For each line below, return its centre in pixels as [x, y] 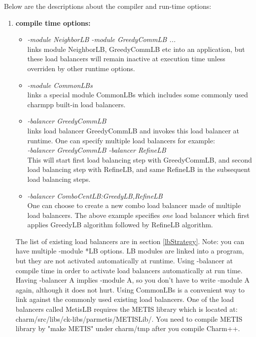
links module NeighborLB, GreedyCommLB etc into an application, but [136, 49]
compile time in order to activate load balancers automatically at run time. [129, 270]
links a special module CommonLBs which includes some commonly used [138, 95]
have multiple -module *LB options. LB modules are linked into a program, [130, 251]
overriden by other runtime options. [81, 68]
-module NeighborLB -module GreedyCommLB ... [102, 39]
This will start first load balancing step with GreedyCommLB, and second [140, 159]
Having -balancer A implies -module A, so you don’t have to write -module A [133, 280]
